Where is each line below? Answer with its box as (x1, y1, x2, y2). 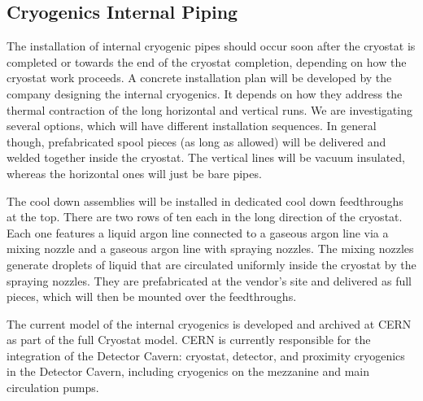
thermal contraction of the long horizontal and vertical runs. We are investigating (7, 101, 412, 118)
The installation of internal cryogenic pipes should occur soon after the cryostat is (7, 37, 416, 54)
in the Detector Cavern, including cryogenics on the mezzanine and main (7, 363, 370, 380)
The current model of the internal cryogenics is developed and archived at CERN (7, 315, 412, 332)
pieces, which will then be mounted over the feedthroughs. (7, 288, 297, 305)
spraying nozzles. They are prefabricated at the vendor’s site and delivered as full (7, 272, 412, 289)
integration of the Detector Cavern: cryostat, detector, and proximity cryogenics (7, 347, 405, 364)
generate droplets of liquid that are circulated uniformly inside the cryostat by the (7, 255, 416, 272)
